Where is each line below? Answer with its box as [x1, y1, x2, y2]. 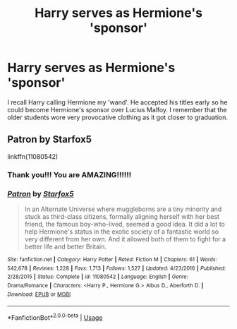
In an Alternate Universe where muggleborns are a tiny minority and [24, 205, 222, 213]
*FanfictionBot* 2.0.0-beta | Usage [7, 312, 103, 322]
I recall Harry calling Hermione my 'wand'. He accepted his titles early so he [7, 97, 228, 107]
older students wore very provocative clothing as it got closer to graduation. [7, 113, 228, 121]
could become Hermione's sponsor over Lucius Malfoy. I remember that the [7, 105, 227, 114]
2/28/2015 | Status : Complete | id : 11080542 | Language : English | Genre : [7, 273, 188, 280]
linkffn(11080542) [7, 152, 59, 160]
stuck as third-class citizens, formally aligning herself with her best [24, 212, 220, 220]
